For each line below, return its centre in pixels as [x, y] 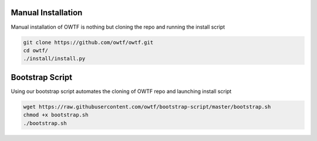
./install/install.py [54, 59]
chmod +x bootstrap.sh [56, 115]
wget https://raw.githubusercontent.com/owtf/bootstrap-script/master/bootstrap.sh [147, 106]
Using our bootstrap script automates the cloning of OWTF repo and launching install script [121, 91]
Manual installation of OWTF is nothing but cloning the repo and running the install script [118, 27]
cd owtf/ [36, 50]
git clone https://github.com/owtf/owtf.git [88, 42]
